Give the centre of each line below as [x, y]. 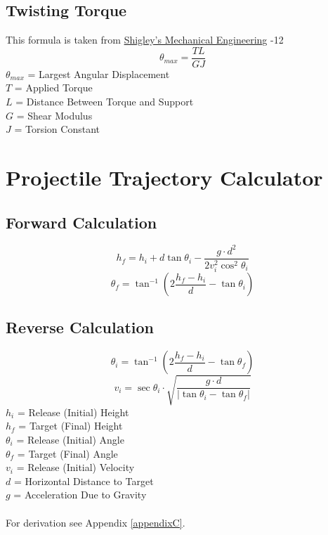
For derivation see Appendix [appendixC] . [96, 522]
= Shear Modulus [54, 115]
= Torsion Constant [57, 129]
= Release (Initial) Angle [70, 439]
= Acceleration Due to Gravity [80, 495]
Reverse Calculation [80, 327]
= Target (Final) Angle [67, 453]
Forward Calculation [81, 222]
